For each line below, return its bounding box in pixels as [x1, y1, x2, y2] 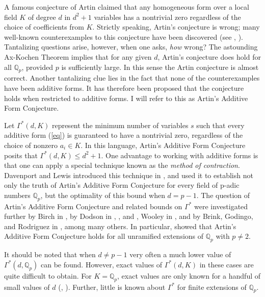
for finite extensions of [177, 281, 247, 292]
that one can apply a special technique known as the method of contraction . [4, 160, 240, 170]
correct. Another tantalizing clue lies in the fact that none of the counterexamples [4, 72, 260, 83]
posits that [4, 150, 38, 160]
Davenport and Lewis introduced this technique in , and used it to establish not [4, 169, 253, 180]
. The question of [196, 189, 250, 200]
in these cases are [199, 259, 254, 269]
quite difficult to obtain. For [4, 270, 92, 281]
